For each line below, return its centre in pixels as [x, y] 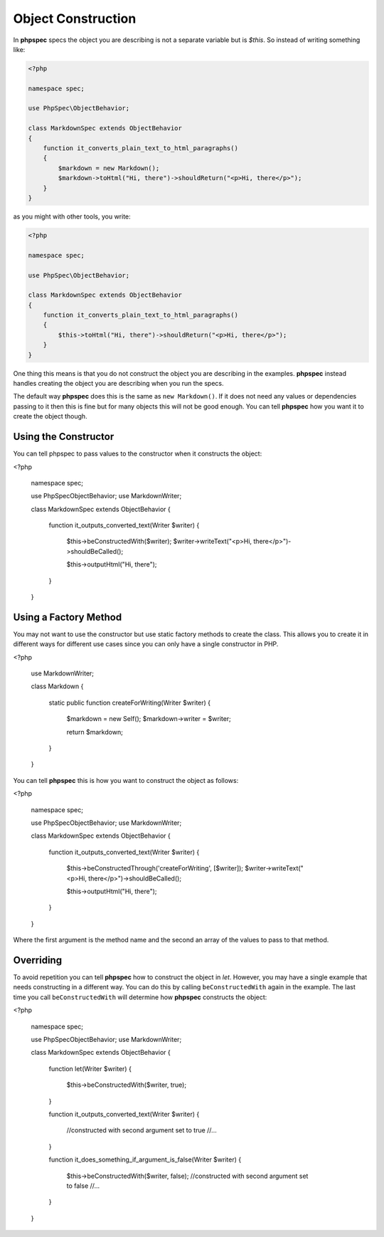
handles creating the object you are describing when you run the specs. [118, 384]
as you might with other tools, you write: [72, 216]
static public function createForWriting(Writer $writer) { [130, 702]
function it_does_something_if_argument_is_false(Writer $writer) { [145, 1159]
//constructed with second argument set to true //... [142, 1130]
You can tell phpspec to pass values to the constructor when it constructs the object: [138, 454]
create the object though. [50, 416]
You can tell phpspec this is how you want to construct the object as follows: [126, 780]
